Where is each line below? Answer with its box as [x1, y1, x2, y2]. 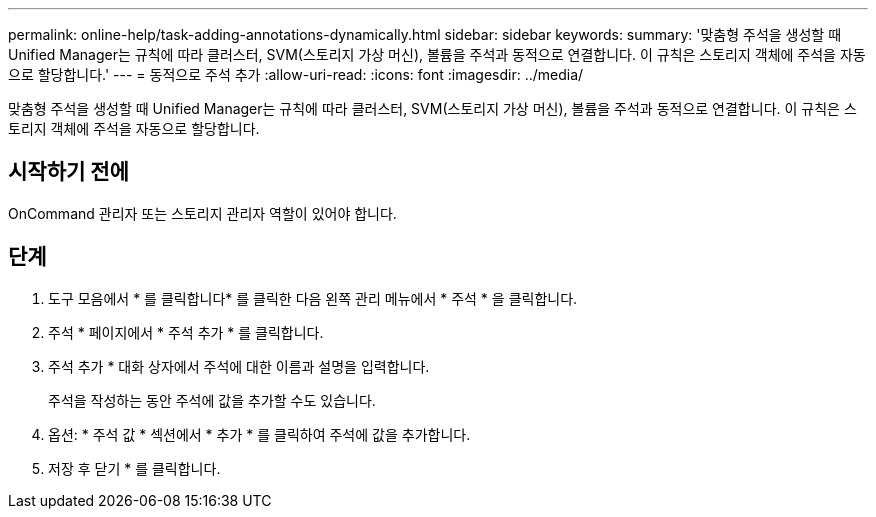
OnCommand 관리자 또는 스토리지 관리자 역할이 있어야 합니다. [8, 204, 397, 222]
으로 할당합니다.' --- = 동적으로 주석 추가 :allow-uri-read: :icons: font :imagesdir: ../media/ [8, 66, 584, 83]
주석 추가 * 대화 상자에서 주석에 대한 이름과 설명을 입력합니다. [48, 357, 430, 375]
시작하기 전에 [8, 159, 129, 185]
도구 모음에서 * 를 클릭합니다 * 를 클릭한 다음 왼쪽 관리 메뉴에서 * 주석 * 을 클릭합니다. [48, 289, 578, 307]
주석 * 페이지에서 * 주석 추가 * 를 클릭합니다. [48, 323, 324, 341]
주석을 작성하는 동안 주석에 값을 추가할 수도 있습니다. [48, 391, 376, 409]
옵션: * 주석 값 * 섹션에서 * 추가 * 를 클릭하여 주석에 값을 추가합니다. [48, 425, 471, 443]
